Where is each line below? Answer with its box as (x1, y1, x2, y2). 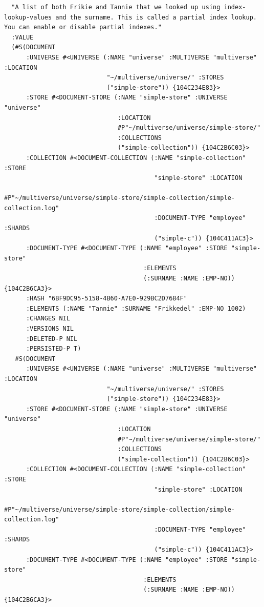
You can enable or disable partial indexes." (4, 24, 162, 31)
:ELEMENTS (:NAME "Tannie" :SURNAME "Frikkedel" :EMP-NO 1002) (26, 305, 246, 312)
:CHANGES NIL (26, 315, 70, 322)
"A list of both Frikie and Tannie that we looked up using (11, 4, 221, 11)
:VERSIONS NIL (26, 325, 74, 332)
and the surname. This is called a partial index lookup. (55, 13, 257, 21)
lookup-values (4, 13, 52, 21)
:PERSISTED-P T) (26, 345, 81, 353)
